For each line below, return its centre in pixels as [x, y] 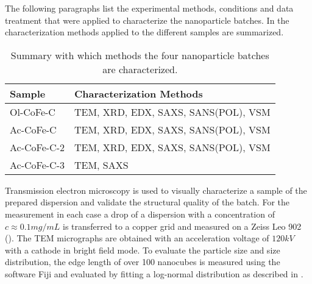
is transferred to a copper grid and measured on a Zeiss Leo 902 [182, 226]
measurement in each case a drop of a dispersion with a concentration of [140, 214]
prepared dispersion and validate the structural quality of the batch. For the [147, 202]
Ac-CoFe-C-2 [37, 147]
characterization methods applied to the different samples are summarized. [144, 32]
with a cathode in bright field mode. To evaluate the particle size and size [143, 250]
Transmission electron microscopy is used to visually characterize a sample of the [156, 190]
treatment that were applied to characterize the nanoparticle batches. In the [147, 20]
